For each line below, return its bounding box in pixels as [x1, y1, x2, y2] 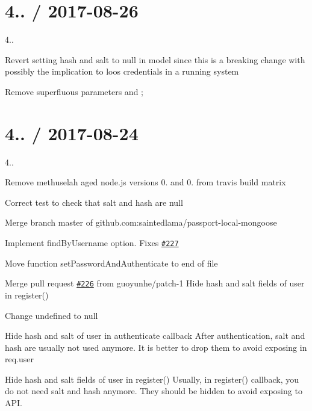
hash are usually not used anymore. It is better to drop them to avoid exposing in [5, 341, 307, 353]
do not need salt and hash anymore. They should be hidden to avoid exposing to [5, 385, 302, 397]
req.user [5, 353, 34, 365]
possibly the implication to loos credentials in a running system [5, 65, 239, 78]
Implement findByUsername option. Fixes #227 [5, 236, 179, 249]
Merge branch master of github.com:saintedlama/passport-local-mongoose [5, 216, 277, 229]
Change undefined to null [5, 309, 98, 321]
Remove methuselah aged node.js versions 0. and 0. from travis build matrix [5, 176, 286, 188]
